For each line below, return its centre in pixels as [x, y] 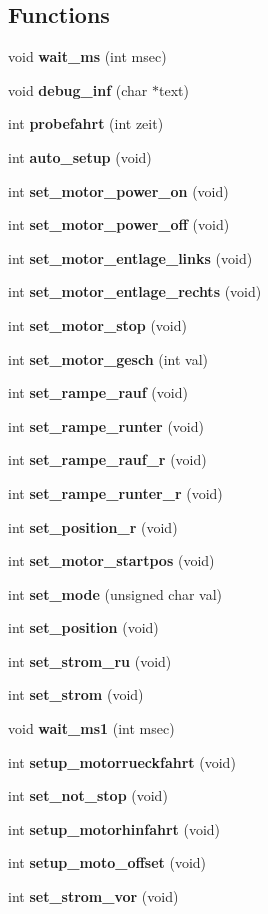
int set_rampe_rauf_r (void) [107, 459]
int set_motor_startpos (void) [111, 560]
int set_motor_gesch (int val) [108, 358]
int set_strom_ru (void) [90, 660]
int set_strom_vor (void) [93, 896]
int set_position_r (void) [93, 526]
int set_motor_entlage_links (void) [130, 257]
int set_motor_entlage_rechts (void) [135, 291]
